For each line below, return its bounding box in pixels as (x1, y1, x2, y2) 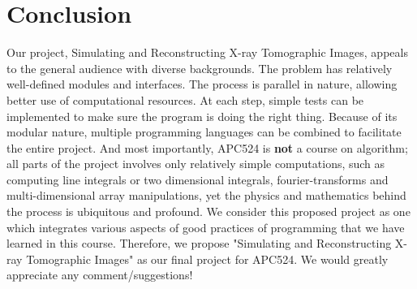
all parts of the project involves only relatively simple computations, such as (6, 155, 385, 172)
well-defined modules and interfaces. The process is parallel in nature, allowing (6, 75, 398, 93)
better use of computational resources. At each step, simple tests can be (6, 91, 364, 108)
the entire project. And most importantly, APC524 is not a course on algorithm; (6, 139, 408, 156)
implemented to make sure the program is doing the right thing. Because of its (6, 107, 398, 124)
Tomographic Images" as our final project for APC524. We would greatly (26, 250, 389, 267)
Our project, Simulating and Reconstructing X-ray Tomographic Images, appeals (6, 44, 408, 61)
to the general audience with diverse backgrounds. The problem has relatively (6, 59, 393, 76)
